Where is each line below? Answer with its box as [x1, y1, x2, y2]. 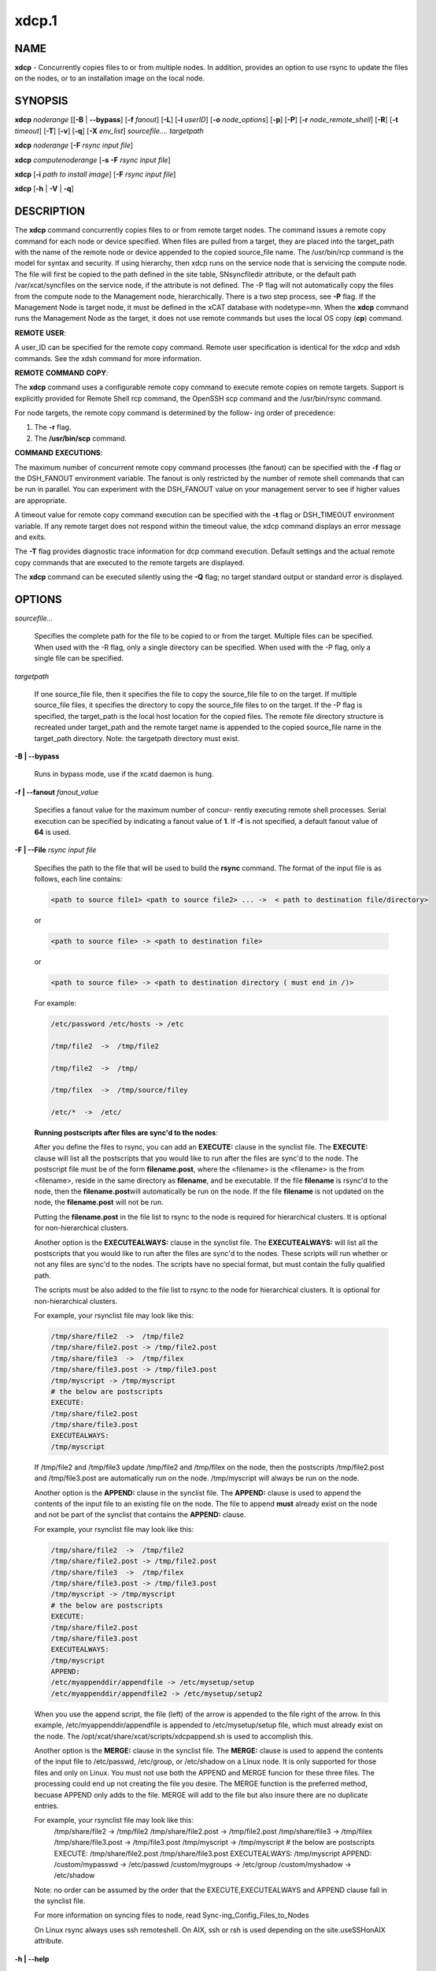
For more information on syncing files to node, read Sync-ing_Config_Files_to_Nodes [34, 1910, 310, 1920]
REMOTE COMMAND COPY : [14, 367, 109, 378]
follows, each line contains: [34, 874, 123, 884]
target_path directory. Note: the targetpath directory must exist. [34, 733, 240, 743]
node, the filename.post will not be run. [34, 1198, 164, 1207]
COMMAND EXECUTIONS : [14, 448, 103, 457]
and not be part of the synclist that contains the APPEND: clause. [34, 1510, 246, 1519]
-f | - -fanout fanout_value [14, 787, 98, 796]
